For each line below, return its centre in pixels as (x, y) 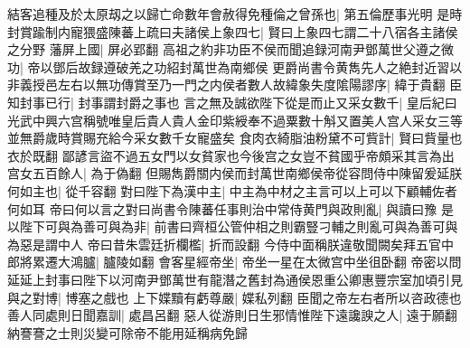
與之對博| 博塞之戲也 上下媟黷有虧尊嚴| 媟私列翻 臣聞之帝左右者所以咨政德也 (235, 297)
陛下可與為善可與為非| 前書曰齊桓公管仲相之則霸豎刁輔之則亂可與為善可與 (239, 226)
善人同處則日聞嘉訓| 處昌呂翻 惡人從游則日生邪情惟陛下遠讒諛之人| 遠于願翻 (232, 315)
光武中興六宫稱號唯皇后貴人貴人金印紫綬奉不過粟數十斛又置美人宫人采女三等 (235, 120)
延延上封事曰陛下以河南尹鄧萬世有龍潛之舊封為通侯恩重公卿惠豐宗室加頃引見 (235, 279)
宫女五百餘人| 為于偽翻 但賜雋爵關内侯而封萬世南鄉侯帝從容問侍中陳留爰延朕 (235, 173)
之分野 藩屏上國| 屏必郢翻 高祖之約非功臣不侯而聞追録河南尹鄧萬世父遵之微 (230, 49)
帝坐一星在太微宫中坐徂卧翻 (324, 262)
